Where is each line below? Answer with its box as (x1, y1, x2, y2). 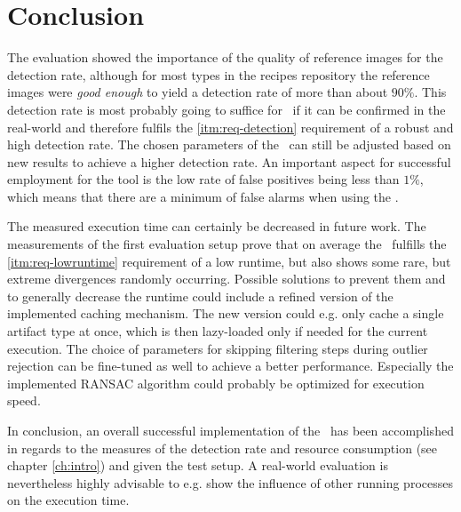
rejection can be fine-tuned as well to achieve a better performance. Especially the (7, 356, 454, 375)
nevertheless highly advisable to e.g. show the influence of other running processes (7, 473, 453, 492)
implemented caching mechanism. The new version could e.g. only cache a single (7, 304, 444, 323)
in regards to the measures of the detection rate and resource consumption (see (7, 438, 438, 457)
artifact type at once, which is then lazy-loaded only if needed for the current (7, 322, 428, 340)
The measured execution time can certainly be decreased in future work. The (7, 217, 426, 236)
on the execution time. (7, 491, 130, 509)
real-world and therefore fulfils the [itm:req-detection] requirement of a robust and (7, 117, 454, 136)
